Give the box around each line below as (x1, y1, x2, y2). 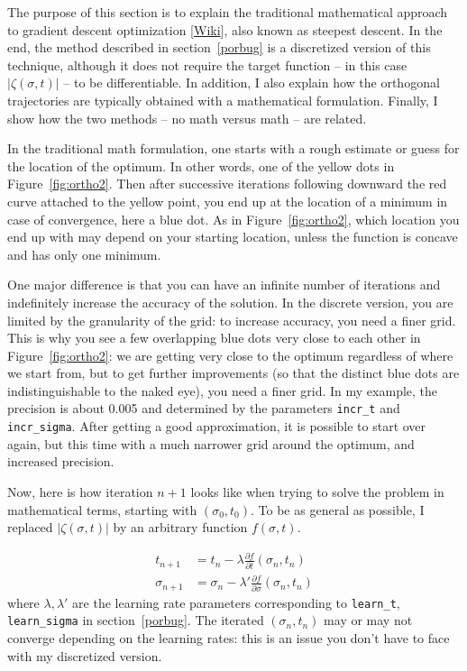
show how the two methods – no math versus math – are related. (7, 108, 367, 127)
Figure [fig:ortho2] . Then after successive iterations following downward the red (7, 174, 447, 193)
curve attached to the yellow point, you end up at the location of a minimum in (7, 191, 448, 210)
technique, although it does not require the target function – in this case (7, 55, 407, 74)
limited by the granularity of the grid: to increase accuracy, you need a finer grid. (7, 310, 456, 329)
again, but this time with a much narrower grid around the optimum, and (7, 434, 415, 453)
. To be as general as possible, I (251, 500, 425, 519)
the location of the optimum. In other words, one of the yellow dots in (7, 156, 395, 175)
